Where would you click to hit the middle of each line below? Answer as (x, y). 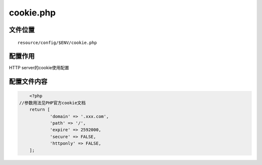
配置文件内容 (28, 82)
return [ (40, 110)
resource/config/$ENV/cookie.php (57, 43)
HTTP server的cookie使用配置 (39, 68)
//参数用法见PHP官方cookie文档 (52, 103)
